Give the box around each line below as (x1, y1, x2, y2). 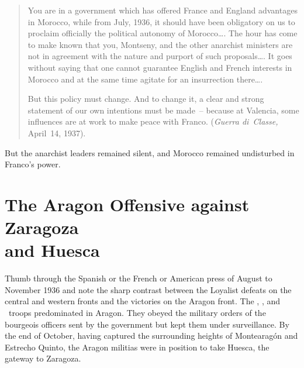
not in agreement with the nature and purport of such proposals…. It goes (27, 50, 292, 62)
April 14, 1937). (27, 126, 86, 139)
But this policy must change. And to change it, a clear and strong (27, 92, 264, 105)
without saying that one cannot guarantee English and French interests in (27, 61, 292, 73)
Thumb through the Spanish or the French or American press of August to (5, 272, 272, 284)
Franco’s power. (5, 158, 61, 170)
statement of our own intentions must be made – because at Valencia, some (27, 104, 299, 116)
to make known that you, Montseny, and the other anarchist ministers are (27, 38, 293, 50)
